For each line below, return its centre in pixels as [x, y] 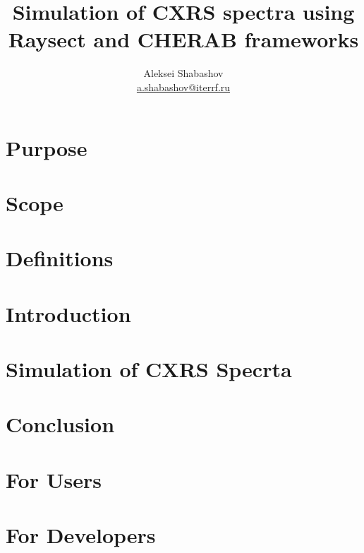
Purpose [47, 147]
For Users [54, 479]
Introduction [68, 313]
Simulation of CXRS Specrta [149, 369]
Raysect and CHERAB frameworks [183, 39]
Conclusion [60, 424]
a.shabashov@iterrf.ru [183, 87]
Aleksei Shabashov [183, 73]
